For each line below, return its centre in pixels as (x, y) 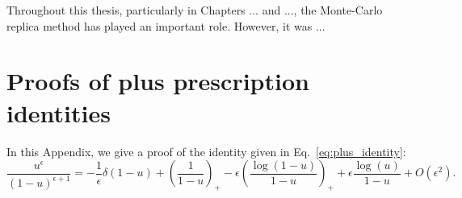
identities (59, 112)
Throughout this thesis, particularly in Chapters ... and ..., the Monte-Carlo (195, 10)
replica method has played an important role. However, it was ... (166, 25)
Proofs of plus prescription (158, 81)
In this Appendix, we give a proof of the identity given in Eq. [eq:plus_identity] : (206, 151)
